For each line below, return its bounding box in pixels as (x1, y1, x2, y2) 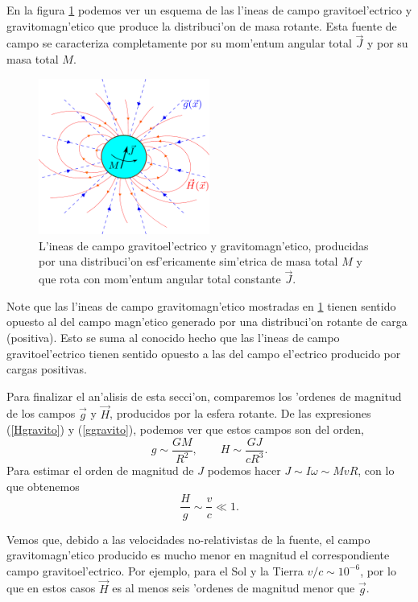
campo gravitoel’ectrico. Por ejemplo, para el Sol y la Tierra (6, 562, 304, 579)
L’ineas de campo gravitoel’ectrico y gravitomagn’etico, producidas (39, 237, 369, 254)
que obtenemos (6, 477, 80, 494)
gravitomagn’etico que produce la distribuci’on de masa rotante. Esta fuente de (6, 17, 397, 34)
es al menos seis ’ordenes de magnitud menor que (112, 579, 355, 596)
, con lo (358, 462, 395, 479)
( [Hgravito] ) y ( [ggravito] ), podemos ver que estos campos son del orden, (6, 421, 364, 438)
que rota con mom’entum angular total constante (39, 270, 281, 287)
